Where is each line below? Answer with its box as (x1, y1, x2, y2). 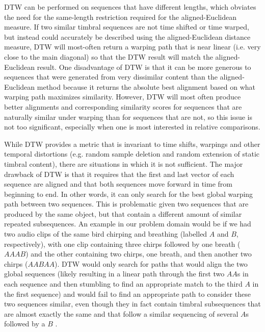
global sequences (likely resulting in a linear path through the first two (4, 268, 225, 279)
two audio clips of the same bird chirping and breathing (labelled (4, 228, 207, 239)
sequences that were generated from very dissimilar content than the (4, 71, 218, 82)
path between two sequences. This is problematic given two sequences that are (4, 198, 249, 209)
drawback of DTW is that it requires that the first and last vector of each (4, 168, 234, 179)
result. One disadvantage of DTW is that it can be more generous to (37, 61, 251, 72)
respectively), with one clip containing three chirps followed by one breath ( (4, 238, 241, 249)
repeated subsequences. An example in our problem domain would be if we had (4, 218, 251, 229)
